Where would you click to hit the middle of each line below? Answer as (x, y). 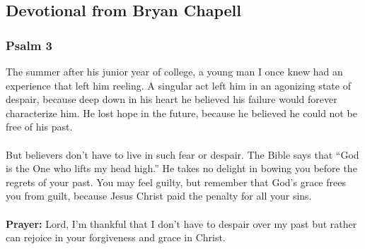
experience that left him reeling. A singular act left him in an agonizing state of (178, 85)
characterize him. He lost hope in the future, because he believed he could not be (181, 113)
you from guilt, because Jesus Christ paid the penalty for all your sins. (159, 196)
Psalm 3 (29, 45)
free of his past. (39, 127)
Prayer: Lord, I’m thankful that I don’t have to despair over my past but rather (181, 223)
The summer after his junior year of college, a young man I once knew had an (174, 71)
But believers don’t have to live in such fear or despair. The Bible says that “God (182, 154)
